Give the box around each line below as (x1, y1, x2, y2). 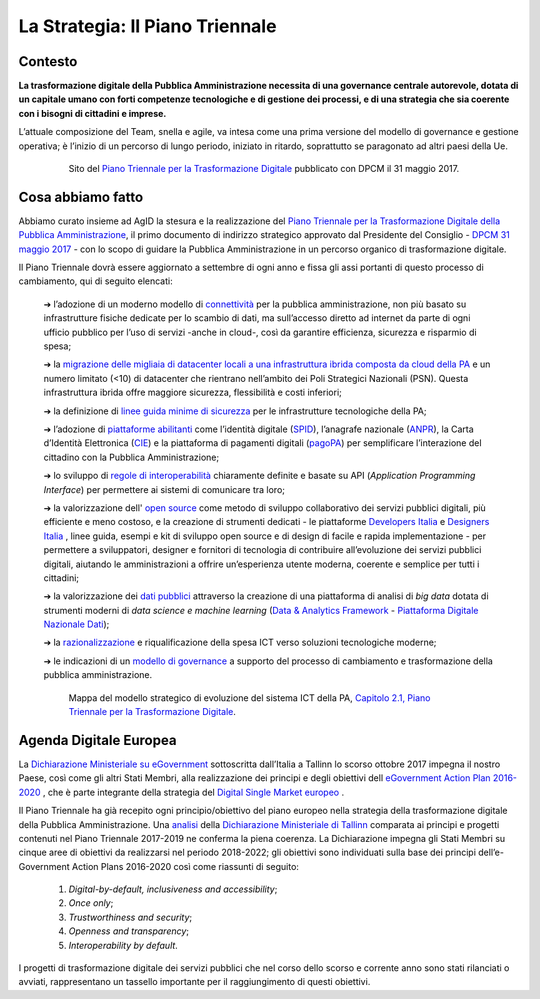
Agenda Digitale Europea (18, 731, 177, 749)
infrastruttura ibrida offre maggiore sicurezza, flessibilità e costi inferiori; (43, 386, 342, 399)
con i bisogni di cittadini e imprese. (18, 107, 167, 119)
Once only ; (68, 897, 114, 909)
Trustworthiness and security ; (68, 911, 193, 923)
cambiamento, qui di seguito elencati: (18, 275, 174, 287)
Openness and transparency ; (68, 925, 190, 937)
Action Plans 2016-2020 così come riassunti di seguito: (71, 860, 300, 872)
